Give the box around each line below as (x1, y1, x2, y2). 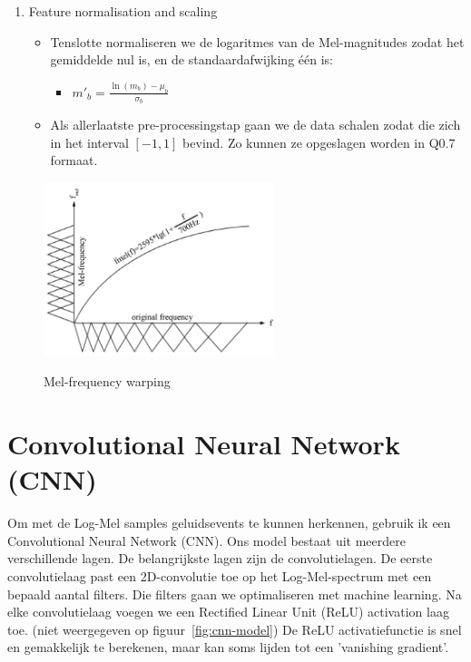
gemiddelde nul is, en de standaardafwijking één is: (50, 50, 333, 69)
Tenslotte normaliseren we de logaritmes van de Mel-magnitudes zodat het (50, 32, 465, 51)
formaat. (50, 151, 98, 170)
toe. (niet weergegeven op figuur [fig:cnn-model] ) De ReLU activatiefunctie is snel (7, 619, 462, 638)
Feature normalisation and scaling (28, 2, 218, 20)
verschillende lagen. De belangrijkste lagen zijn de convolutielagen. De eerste (7, 549, 433, 568)
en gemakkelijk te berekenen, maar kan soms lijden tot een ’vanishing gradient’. (7, 638, 449, 657)
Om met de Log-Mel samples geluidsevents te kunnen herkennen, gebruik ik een (7, 513, 451, 532)
